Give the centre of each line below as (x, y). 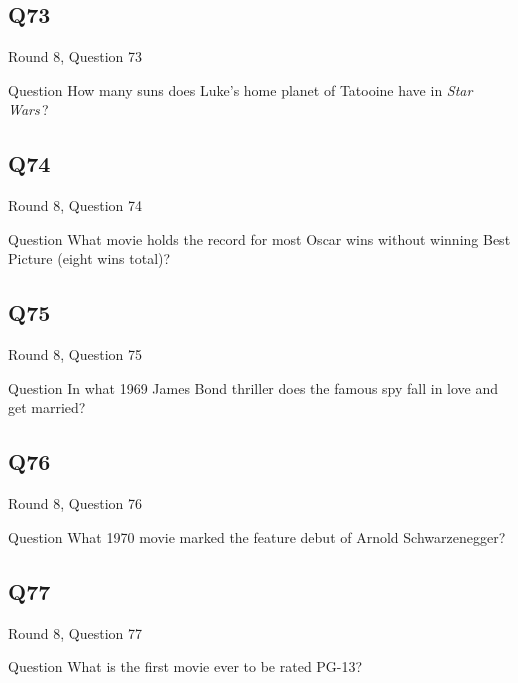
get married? (47, 407)
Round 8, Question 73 (75, 56)
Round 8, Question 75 (75, 354)
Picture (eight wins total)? (89, 258)
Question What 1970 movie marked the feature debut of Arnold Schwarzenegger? (257, 536)
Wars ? (28, 109)
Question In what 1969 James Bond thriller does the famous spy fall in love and (253, 387)
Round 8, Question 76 (75, 503)
